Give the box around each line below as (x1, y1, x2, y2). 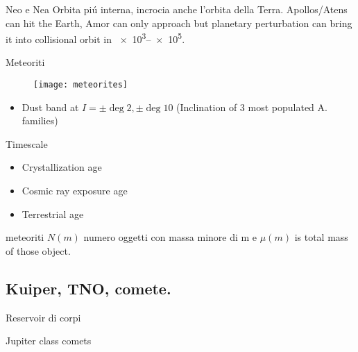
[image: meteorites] (33, 80, 128, 90)
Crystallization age (22, 160, 102, 174)
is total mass (294, 230, 348, 244)
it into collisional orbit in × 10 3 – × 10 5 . (6, 30, 185, 46)
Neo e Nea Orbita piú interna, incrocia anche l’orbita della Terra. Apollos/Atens (6, 2, 348, 16)
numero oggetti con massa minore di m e (83, 230, 257, 244)
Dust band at (22, 99, 79, 114)
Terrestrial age (22, 206, 84, 221)
